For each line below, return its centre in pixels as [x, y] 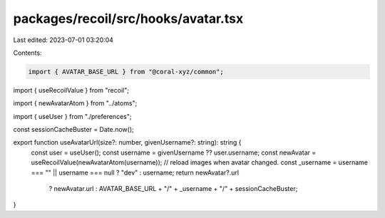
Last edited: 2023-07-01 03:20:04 [63, 40]
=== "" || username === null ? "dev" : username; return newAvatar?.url [135, 172]
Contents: [27, 53]
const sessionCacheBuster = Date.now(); [74, 130]
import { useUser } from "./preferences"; [72, 116]
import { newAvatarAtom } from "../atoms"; [75, 103]
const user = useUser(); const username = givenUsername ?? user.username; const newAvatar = [174, 152]
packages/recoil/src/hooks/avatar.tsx [128, 19]
